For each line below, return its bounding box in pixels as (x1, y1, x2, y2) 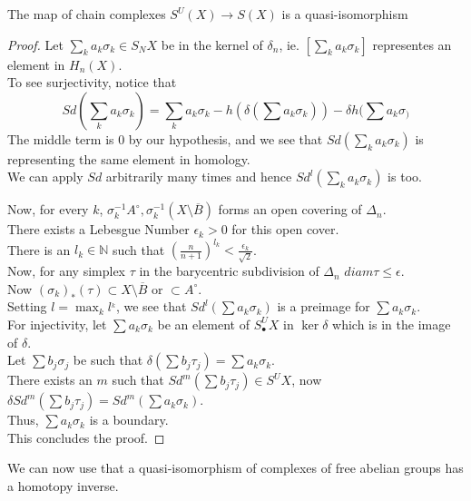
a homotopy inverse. (7, 476, 119, 495)
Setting (7, 297, 47, 316)
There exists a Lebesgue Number (7, 220, 190, 239)
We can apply (7, 167, 83, 186)
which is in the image (332, 314, 451, 333)
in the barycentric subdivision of (139, 261, 319, 280)
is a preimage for (277, 297, 370, 316)
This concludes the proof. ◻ (7, 427, 165, 447)
